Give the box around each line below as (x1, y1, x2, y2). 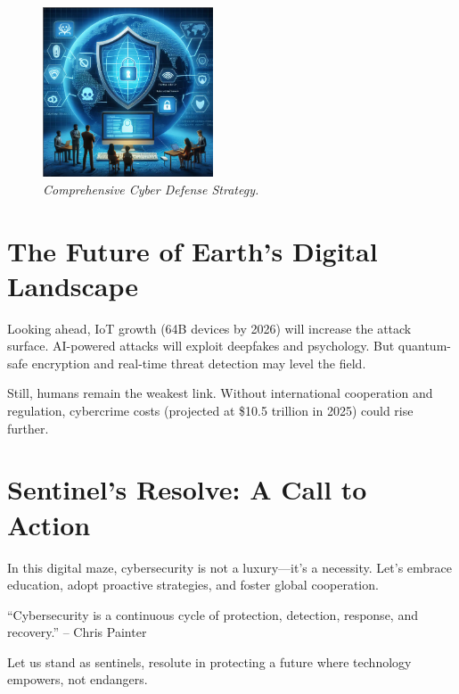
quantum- (398, 336, 451, 355)
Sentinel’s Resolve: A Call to (7, 471, 367, 508)
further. (7, 418, 49, 437)
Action (7, 506, 91, 542)
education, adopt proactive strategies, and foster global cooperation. (7, 575, 379, 594)
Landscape (7, 267, 139, 303)
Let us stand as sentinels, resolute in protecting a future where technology (7, 652, 412, 671)
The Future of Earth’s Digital (7, 232, 378, 269)
